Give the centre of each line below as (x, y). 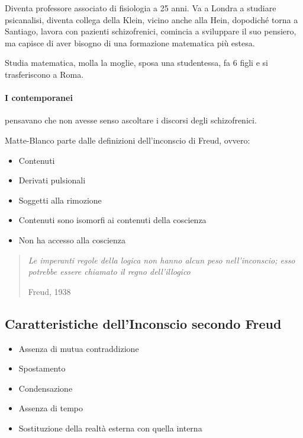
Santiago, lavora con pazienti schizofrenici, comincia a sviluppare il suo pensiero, (151, 31)
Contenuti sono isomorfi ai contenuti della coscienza (112, 220)
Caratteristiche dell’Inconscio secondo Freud (143, 323)
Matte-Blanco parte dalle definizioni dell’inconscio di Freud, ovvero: (128, 140)
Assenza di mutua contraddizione (79, 348)
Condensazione (46, 388)
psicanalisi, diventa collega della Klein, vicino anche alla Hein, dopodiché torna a (151, 19)
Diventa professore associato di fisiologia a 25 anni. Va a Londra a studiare (141, 8)
